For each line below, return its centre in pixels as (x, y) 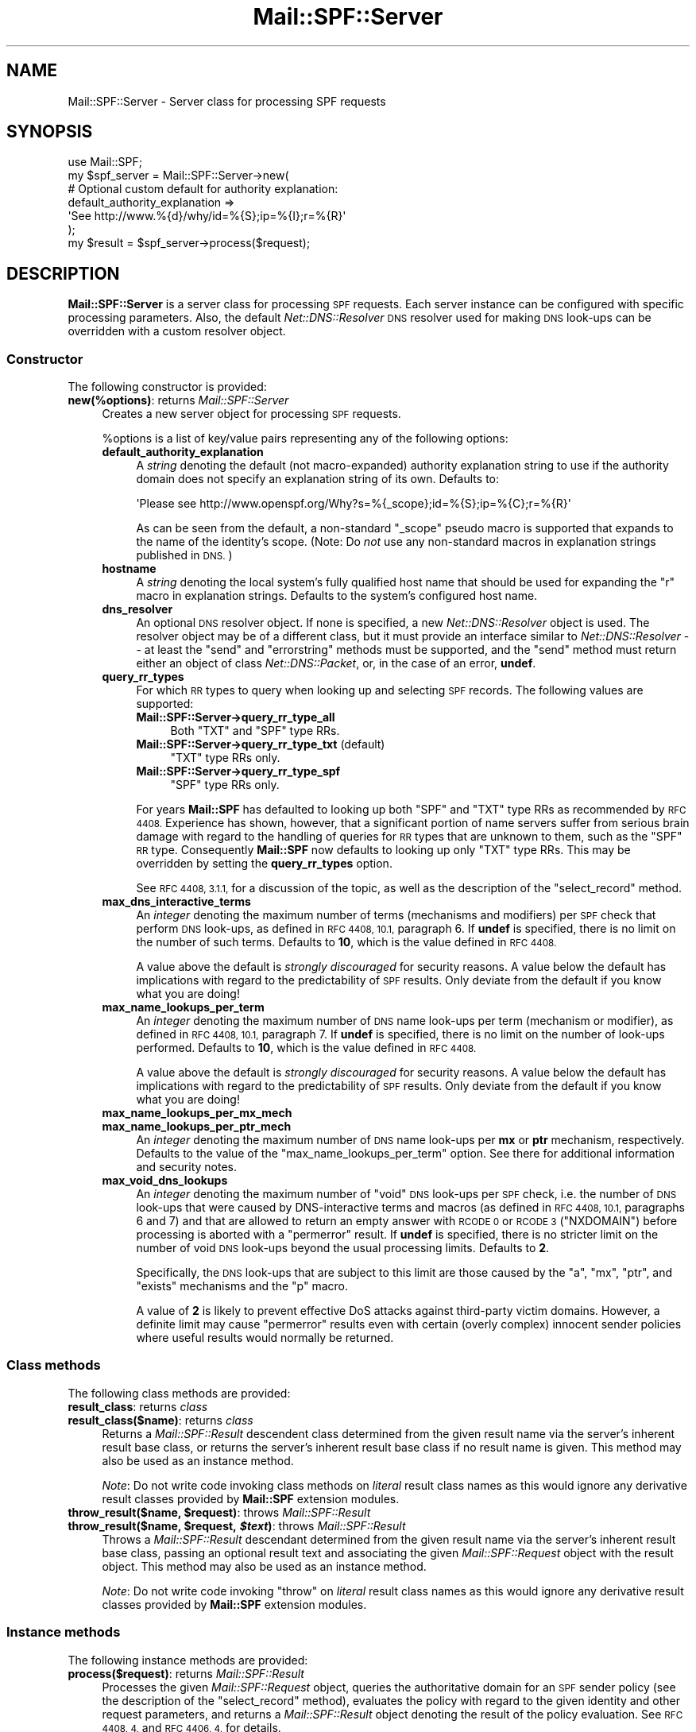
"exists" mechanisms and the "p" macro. (242, 1286)
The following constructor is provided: (167, 387)
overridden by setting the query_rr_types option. (264, 864)
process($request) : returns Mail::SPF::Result (186, 1673)
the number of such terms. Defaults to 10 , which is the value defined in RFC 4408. (346, 942)
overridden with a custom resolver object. (177, 331)
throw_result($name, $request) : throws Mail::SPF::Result (219, 1512)
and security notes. (187, 1167)
